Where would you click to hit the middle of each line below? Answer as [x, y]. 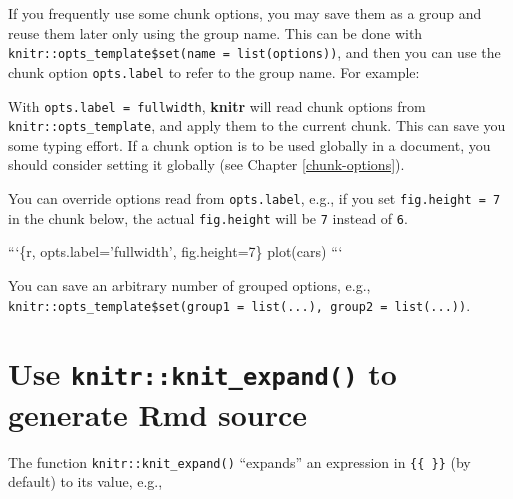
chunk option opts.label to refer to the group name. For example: [214, 71]
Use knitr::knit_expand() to [202, 373]
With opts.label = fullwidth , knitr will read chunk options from [217, 105]
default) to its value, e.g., [85, 481]
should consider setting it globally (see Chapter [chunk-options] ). [206, 164]
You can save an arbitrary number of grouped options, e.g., [189, 284]
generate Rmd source [158, 413]
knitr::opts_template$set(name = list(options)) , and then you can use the [254, 52]
